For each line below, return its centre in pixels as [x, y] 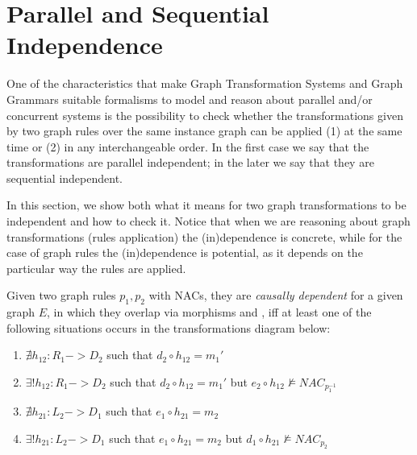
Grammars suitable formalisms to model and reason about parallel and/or [190, 99]
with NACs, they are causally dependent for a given [276, 295]
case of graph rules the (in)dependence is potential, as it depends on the [185, 252]
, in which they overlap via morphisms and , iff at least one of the [209, 312]
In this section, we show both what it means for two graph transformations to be [206, 205]
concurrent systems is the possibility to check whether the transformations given [205, 115]
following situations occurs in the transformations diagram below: [169, 327]
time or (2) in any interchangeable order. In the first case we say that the [188, 146]
